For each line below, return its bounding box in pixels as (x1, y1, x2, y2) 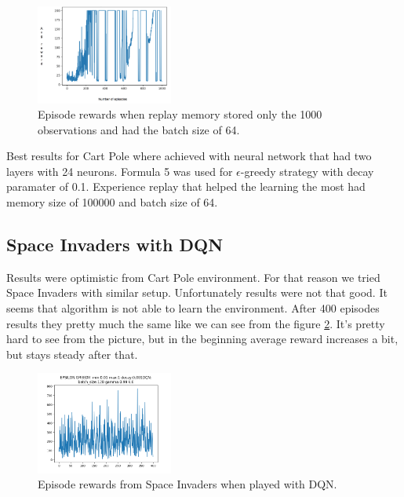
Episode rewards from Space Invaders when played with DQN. (38, 476, 337, 492)
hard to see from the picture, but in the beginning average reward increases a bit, (6, 331, 399, 347)
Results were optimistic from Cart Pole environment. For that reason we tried (6, 269, 380, 285)
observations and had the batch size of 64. (38, 121, 240, 137)
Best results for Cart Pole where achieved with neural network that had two (6, 148, 372, 164)
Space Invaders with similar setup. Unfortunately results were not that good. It (6, 284, 388, 301)
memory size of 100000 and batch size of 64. (6, 194, 218, 210)
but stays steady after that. (6, 345, 138, 362)
